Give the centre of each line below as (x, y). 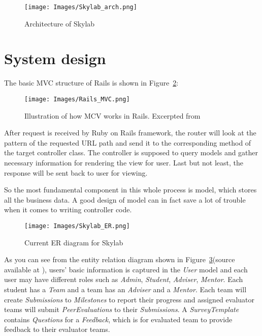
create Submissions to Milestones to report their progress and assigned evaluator (129, 299)
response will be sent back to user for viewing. (76, 172)
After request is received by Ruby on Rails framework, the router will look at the (130, 133)
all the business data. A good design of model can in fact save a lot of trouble (125, 199)
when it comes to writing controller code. (68, 209)
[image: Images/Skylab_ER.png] (77, 226)
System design (55, 58)
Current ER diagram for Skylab (74, 242)
